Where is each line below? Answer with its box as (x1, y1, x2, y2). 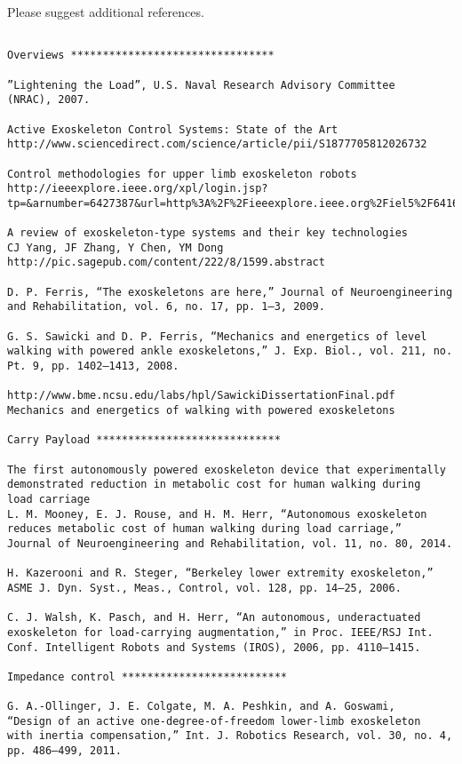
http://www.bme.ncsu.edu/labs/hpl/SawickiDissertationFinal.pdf (7, 389, 395, 402)
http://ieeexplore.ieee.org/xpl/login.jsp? (7, 182, 268, 195)
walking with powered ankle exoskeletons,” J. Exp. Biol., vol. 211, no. (7, 345, 453, 358)
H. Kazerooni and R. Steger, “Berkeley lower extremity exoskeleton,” (7, 567, 434, 580)
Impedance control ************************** (7, 670, 287, 683)
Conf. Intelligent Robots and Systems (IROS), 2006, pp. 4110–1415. (7, 641, 421, 654)
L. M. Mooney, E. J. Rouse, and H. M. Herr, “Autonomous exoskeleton (7, 507, 427, 521)
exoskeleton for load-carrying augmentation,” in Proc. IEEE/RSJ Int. (7, 625, 434, 639)
